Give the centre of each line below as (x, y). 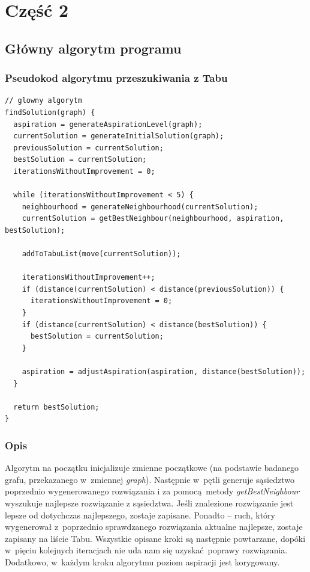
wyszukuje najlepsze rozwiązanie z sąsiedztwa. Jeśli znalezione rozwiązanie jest (149, 503)
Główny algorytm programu (93, 48)
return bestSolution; (56, 407)
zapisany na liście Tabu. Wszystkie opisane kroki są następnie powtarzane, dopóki (155, 538)
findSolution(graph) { (50, 112)
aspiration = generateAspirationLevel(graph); (108, 124)
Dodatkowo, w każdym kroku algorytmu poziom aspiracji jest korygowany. (142, 561)
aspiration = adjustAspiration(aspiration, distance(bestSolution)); (164, 372)
